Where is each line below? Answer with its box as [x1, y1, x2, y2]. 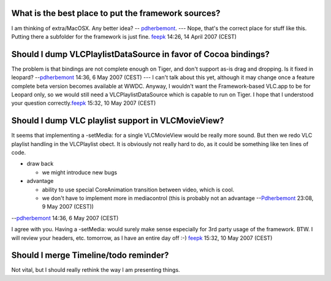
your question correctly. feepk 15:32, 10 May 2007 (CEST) [11, 99, 156, 107]
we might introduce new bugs [42, 169, 118, 176]
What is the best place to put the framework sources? [11, 8, 221, 18]
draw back [26, 160, 54, 167]
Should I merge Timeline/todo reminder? [11, 250, 169, 261]
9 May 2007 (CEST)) [42, 203, 94, 210]
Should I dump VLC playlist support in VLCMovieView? [11, 115, 224, 126]
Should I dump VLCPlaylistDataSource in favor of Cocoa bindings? [11, 49, 270, 60]
